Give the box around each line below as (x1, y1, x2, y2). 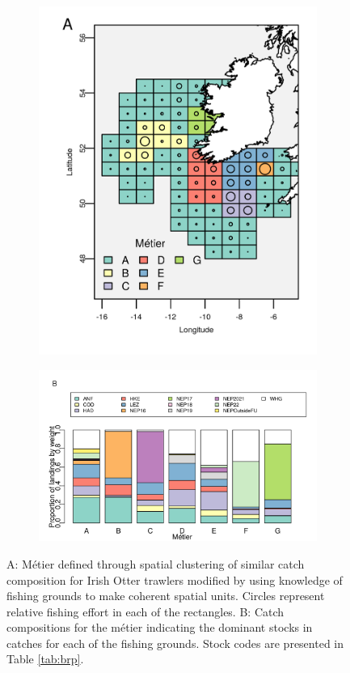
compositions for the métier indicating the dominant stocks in (6, 619, 313, 636)
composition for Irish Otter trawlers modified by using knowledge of (6, 571, 343, 588)
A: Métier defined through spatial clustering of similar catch (6, 555, 305, 572)
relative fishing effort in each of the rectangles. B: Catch (6, 603, 285, 620)
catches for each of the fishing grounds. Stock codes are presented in (6, 634, 344, 651)
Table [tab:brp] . (6, 650, 84, 667)
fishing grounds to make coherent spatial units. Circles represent (6, 587, 325, 604)
